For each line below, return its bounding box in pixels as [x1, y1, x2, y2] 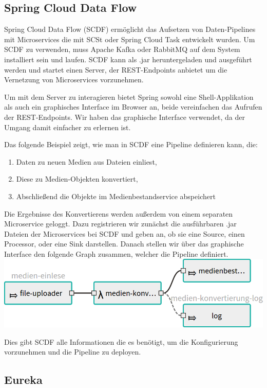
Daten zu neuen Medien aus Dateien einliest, [16, 156, 157, 167]
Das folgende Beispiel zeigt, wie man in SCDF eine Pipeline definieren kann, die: [4, 139, 258, 150]
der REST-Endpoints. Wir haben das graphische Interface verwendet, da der [4, 111, 245, 122]
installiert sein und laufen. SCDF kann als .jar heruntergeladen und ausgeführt [4, 54, 252, 64]
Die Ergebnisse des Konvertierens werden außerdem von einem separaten [4, 208, 233, 219]
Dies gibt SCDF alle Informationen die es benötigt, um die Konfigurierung [4, 336, 238, 347]
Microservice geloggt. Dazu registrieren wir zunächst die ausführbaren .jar [4, 218, 237, 229]
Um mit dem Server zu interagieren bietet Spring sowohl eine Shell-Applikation [4, 91, 254, 102]
